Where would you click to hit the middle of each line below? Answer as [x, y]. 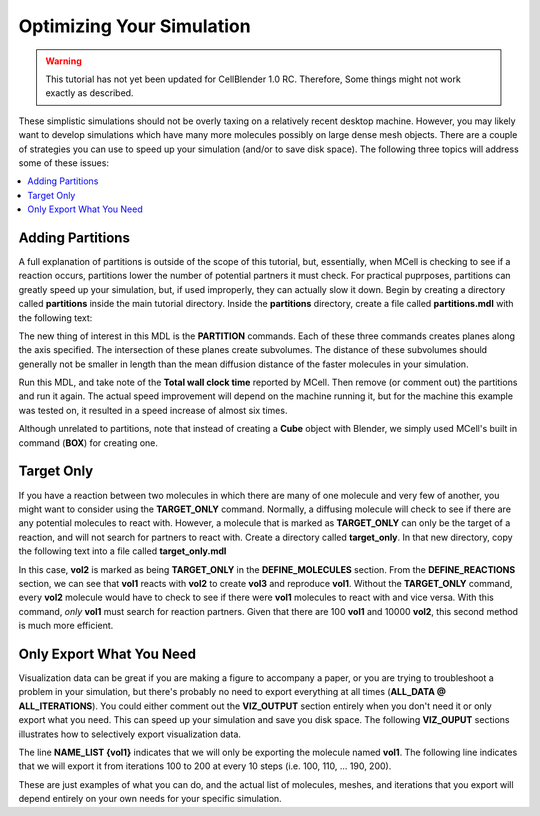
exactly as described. [89, 93]
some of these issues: [64, 162]
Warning [63, 61]
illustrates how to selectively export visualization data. [130, 734]
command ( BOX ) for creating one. [88, 442]
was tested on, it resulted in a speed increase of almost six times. [153, 410]
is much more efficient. [66, 626]
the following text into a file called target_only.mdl [122, 551]
